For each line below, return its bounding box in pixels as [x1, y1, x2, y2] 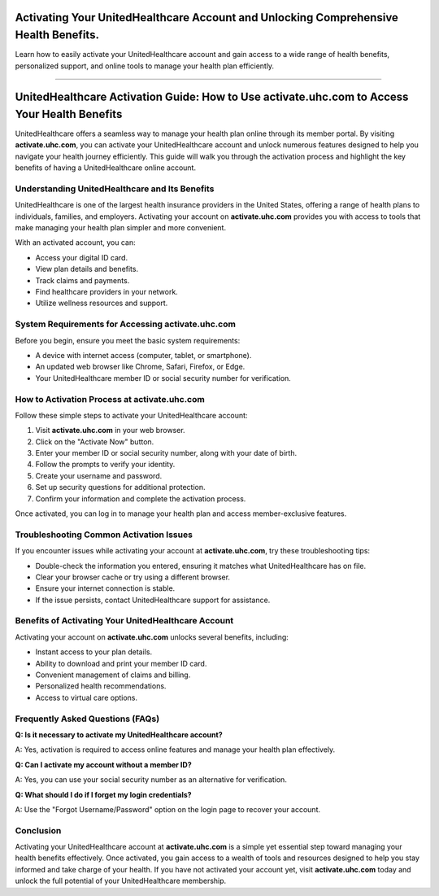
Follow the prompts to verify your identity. [35, 460, 176, 470]
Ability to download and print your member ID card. [35, 658, 207, 668]
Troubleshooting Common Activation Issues [15, 529, 193, 540]
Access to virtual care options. [35, 693, 138, 702]
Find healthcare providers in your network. [35, 287, 178, 297]
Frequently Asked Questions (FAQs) [15, 713, 160, 724]
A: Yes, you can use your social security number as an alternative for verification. [15, 775, 288, 785]
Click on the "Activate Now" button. [35, 436, 154, 447]
